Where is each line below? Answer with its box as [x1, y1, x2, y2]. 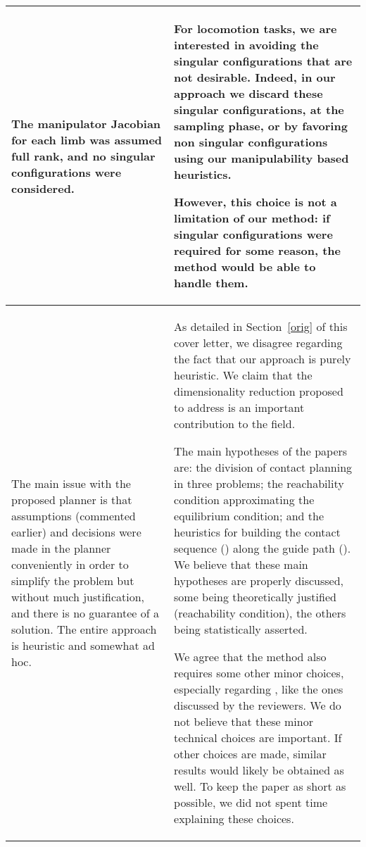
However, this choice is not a [174, 194, 337, 210]
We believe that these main [174, 556, 308, 572]
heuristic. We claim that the [174, 367, 313, 383]
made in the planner [11, 540, 111, 556]
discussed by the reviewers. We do [174, 697, 341, 713]
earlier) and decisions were [11, 524, 141, 540]
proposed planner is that [11, 491, 132, 508]
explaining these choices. [174, 810, 294, 827]
